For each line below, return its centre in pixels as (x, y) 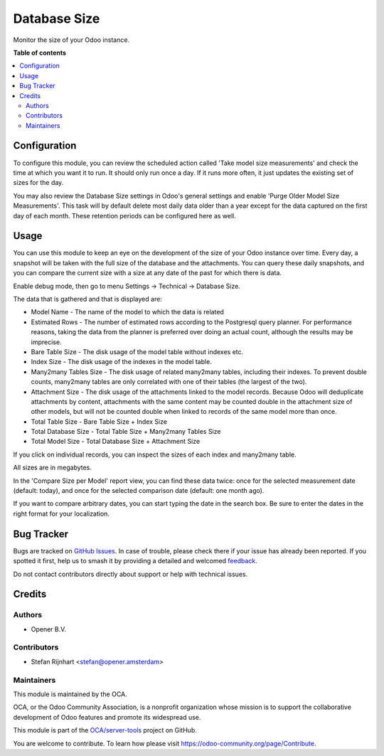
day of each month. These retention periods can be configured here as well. (124, 215)
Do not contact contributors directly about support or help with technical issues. (130, 574)
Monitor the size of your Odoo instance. (71, 40)
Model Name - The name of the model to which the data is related (127, 312)
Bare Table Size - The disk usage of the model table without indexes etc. (137, 351)
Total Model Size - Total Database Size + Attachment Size (116, 442)
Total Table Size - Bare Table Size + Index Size (99, 421)
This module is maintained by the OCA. (70, 694)
